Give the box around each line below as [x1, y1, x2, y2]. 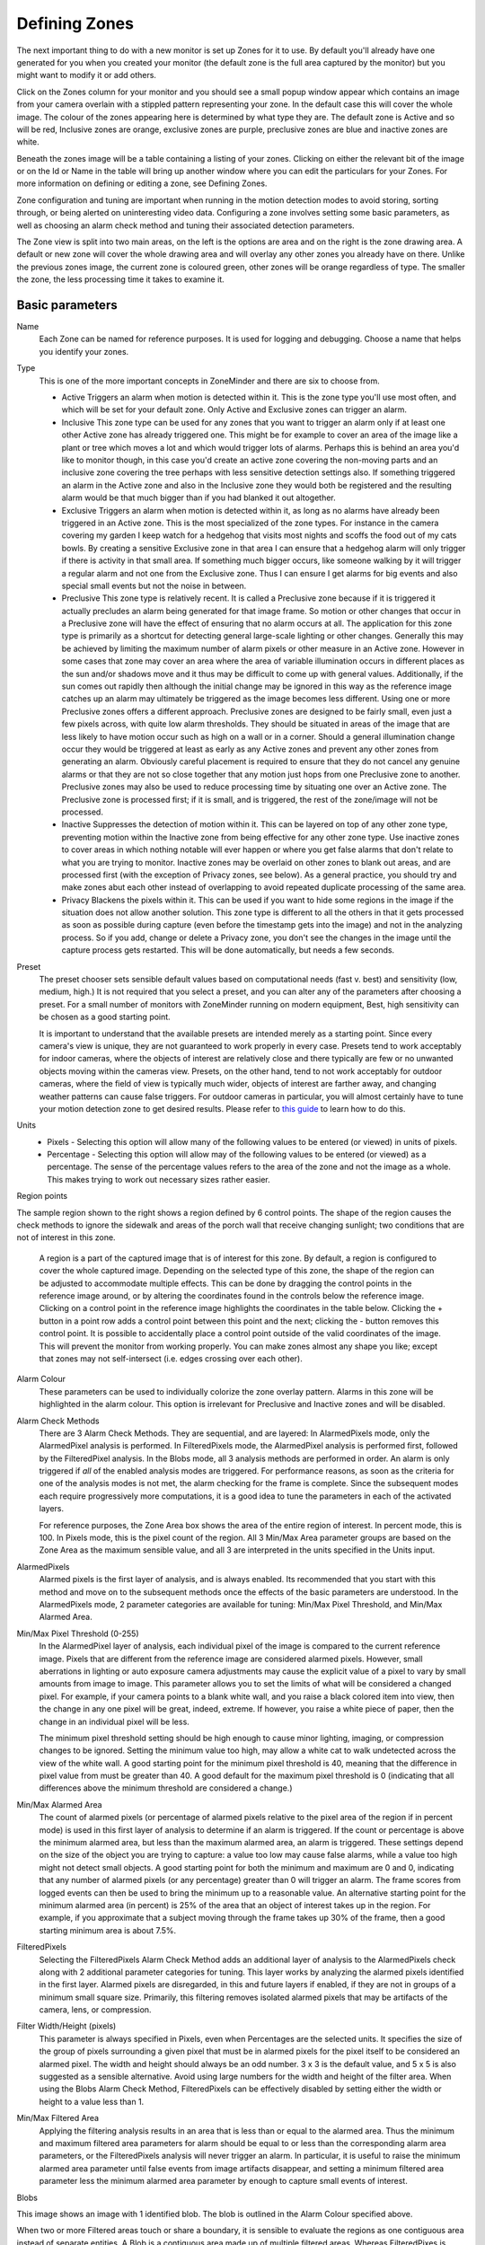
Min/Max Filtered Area [16, 2113, 99, 2124]
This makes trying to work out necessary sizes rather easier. [47, 1174, 271, 1184]
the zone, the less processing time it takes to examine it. [16, 274, 225, 285]
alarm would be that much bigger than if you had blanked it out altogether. [61, 492, 336, 503]
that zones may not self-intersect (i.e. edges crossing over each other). [39, 1352, 303, 1364]
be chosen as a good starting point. [39, 1011, 171, 1023]
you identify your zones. [39, 346, 129, 357]
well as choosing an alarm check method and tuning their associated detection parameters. [16, 220, 355, 231]
